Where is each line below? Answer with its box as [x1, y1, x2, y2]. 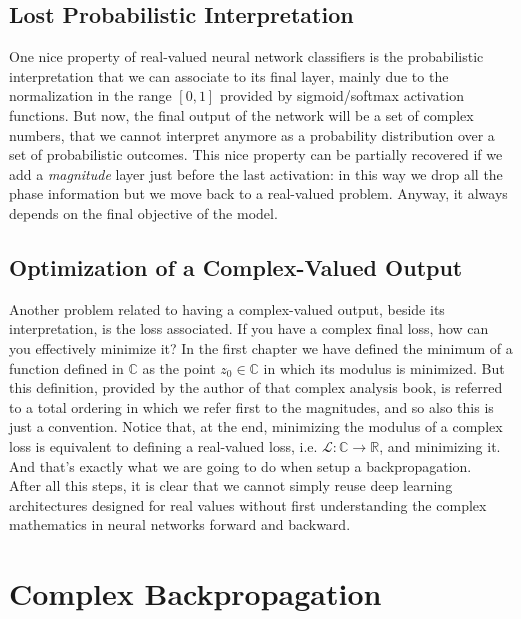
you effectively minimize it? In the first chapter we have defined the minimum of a [9, 337, 513, 358]
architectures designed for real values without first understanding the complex [9, 494, 487, 515]
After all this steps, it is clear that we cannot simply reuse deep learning [9, 475, 453, 496]
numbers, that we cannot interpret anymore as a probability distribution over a [9, 124, 495, 145]
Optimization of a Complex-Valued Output [9, 251, 463, 282]
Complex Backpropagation [9, 573, 382, 614]
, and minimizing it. [379, 435, 501, 456]
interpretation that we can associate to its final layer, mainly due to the [9, 65, 449, 86]
